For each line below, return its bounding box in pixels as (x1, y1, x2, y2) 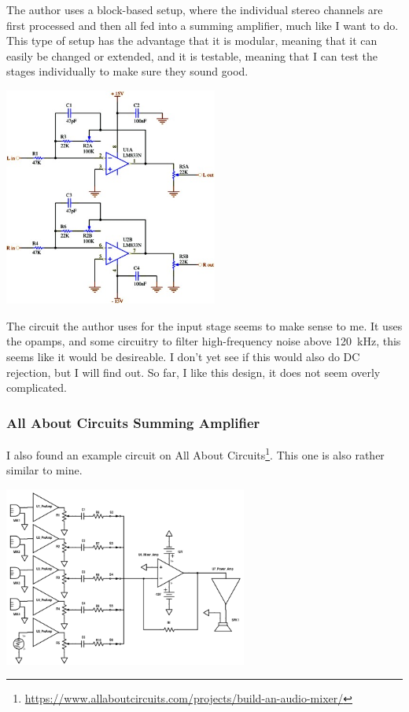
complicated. (6, 379, 67, 396)
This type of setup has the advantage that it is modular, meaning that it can (6, 32, 378, 49)
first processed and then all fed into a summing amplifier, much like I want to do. (6, 17, 399, 33)
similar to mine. (6, 462, 83, 478)
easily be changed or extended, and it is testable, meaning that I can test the (6, 47, 378, 64)
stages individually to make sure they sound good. (6, 63, 249, 79)
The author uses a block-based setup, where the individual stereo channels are (6, 2, 383, 17)
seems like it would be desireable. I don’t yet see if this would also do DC (6, 348, 360, 364)
